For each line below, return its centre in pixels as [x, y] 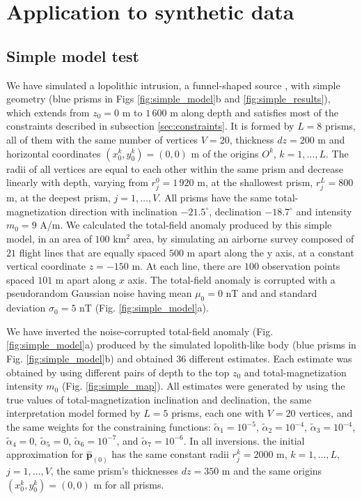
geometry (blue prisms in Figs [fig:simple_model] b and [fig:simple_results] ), [168, 99]
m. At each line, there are [187, 266]
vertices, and [326, 413]
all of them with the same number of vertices [102, 139]
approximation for [45, 454]
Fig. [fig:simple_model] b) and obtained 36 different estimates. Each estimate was [179, 359]
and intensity [324, 211]
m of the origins [225, 153]
